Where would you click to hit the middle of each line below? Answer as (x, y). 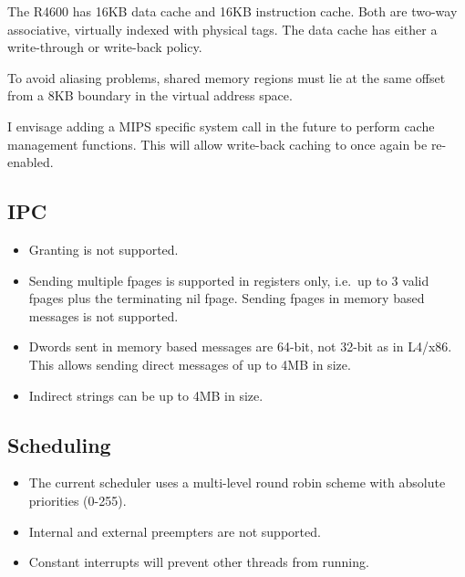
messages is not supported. (103, 315)
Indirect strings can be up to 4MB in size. (146, 395)
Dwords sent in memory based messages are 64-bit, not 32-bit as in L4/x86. (240, 346)
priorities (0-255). (77, 500)
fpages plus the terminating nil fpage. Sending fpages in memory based (227, 298)
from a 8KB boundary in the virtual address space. (150, 95)
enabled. (31, 162)
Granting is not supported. (103, 249)
